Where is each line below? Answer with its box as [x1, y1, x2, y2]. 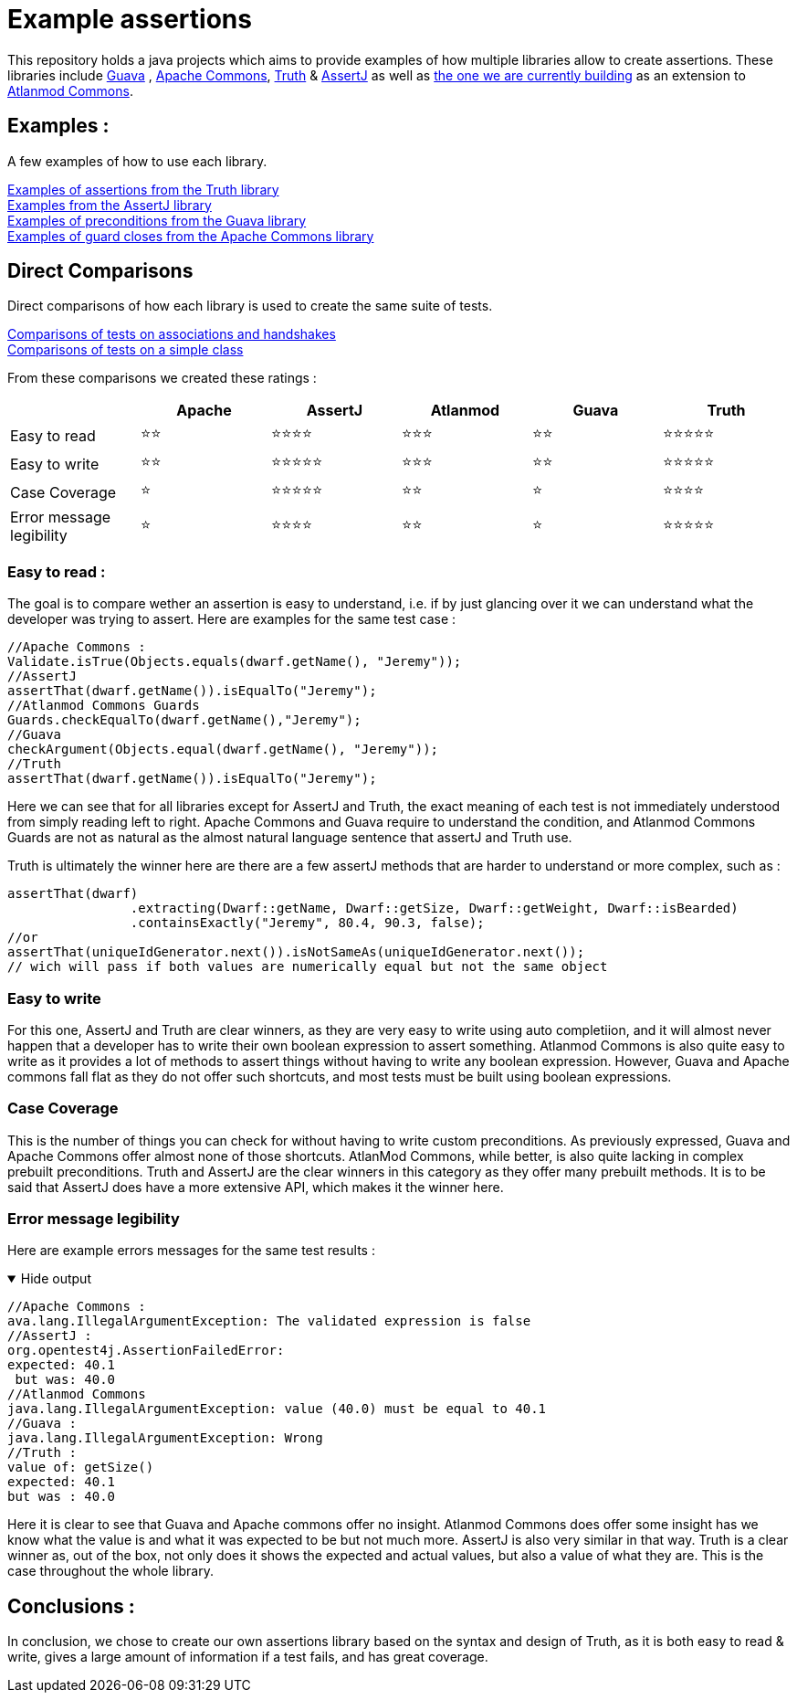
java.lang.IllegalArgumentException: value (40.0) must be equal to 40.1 [7, 1401, 547, 1417]
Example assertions [7, 4, 252, 35]
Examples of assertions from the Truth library [7, 181, 279, 197]
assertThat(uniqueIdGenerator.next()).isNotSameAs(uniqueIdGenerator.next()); [7, 945, 585, 960]
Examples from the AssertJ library [7, 196, 212, 213]
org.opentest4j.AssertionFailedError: [7, 1343, 285, 1358]
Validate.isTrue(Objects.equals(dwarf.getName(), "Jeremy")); [7, 654, 462, 670]
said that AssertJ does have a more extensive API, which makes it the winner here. [7, 1178, 504, 1195]
